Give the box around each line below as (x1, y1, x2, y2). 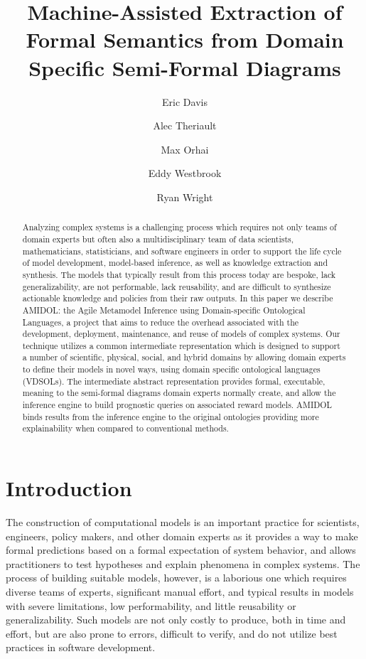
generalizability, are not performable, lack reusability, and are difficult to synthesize (22, 280, 331, 292)
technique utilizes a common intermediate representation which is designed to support (22, 339, 340, 351)
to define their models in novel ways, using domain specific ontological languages (22, 363, 321, 375)
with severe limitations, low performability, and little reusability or (6, 598, 296, 613)
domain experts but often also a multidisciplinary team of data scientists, (22, 232, 294, 245)
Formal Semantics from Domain (26, 25, 344, 54)
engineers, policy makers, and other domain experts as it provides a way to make (6, 528, 358, 543)
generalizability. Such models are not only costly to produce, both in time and (6, 612, 346, 627)
